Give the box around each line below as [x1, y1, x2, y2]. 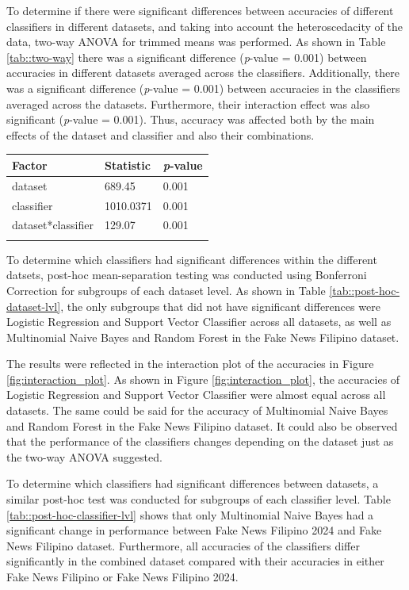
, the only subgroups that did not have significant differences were [60, 297, 380, 314]
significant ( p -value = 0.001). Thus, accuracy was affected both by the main [6, 111, 375, 128]
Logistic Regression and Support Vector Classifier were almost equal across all [6, 386, 386, 403]
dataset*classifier [12, 216, 94, 233]
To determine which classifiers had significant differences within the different [6, 251, 377, 267]
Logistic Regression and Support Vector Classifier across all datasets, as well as [6, 313, 392, 330]
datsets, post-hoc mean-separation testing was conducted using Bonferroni [6, 266, 367, 283]
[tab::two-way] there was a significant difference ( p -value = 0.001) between [6, 48, 367, 65]
